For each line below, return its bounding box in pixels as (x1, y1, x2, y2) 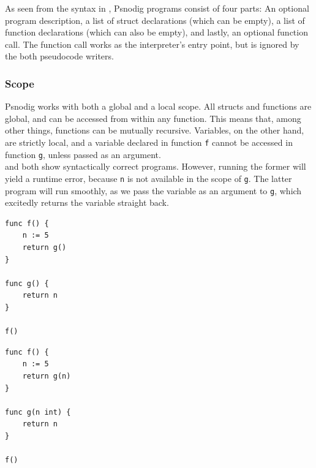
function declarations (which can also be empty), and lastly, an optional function (5, 26, 308, 39)
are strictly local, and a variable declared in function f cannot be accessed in (5, 135, 293, 148)
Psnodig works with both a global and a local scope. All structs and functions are (5, 100, 312, 113)
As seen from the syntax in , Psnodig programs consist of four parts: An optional (5, 2, 309, 14)
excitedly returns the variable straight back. (5, 196, 169, 209)
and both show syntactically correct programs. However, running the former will (5, 160, 306, 173)
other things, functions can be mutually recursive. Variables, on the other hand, (5, 124, 304, 137)
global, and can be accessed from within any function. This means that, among (5, 111, 301, 124)
